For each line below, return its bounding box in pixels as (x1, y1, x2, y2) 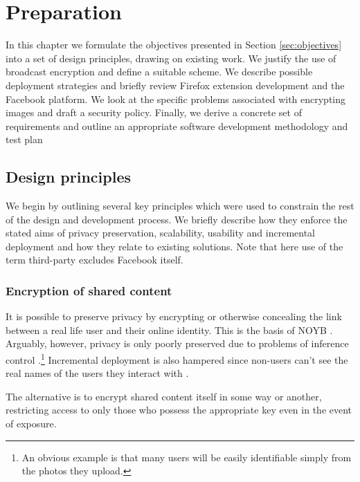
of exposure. (6, 416, 57, 431)
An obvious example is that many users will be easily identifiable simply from (21, 449, 352, 464)
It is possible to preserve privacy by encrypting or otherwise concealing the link (6, 309, 342, 324)
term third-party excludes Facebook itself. (6, 252, 183, 267)
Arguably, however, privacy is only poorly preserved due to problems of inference (6, 336, 349, 351)
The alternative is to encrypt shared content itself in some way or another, (6, 389, 322, 403)
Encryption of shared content (6, 281, 172, 299)
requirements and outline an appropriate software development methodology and (6, 118, 348, 133)
